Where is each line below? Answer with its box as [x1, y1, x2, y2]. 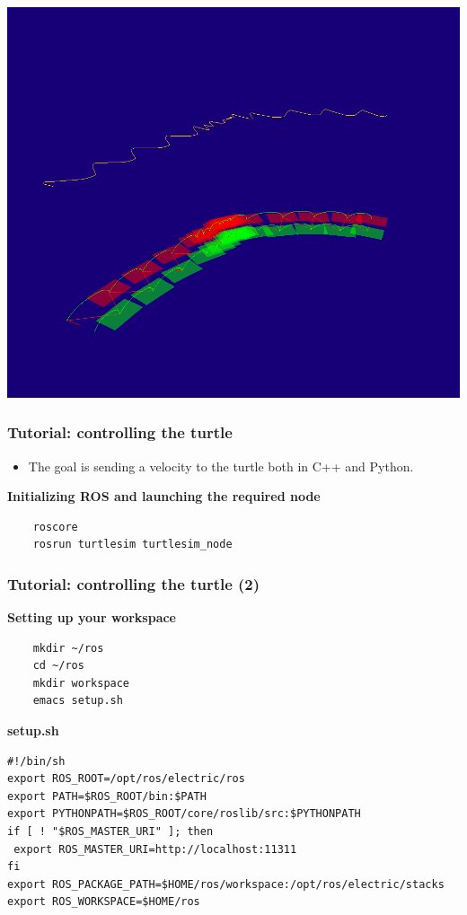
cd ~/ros [32, 659, 84, 673]
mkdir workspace [32, 676, 130, 690]
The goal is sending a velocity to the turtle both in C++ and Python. [28, 456, 414, 475]
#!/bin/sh [7, 754, 66, 768]
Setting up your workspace [7, 608, 176, 627]
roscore [32, 520, 78, 533]
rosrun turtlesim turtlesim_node [32, 538, 233, 551]
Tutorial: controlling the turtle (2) [7, 572, 260, 594]
